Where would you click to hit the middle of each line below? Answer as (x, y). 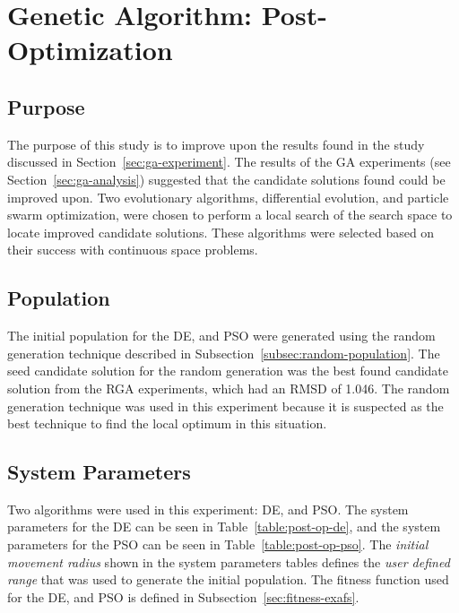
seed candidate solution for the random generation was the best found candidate (228, 371)
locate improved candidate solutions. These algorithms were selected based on (221, 232)
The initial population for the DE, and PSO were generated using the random (221, 336)
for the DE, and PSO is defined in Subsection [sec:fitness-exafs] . (183, 596)
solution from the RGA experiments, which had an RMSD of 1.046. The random (229, 388)
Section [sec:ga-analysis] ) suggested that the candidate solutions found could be (226, 179)
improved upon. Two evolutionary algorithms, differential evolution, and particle (228, 197)
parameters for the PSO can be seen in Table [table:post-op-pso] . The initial (218, 544)
